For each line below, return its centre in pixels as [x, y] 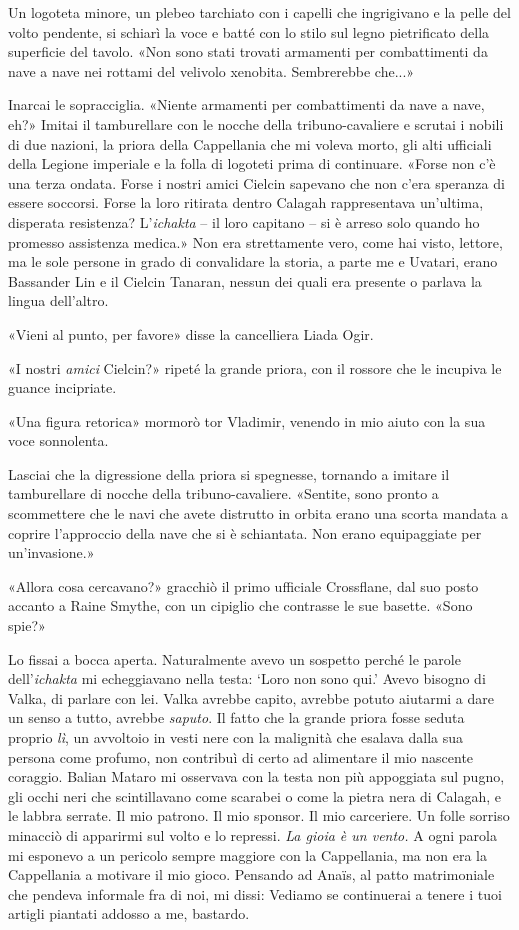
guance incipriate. [62, 387]
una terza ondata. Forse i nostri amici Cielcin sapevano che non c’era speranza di [256, 182]
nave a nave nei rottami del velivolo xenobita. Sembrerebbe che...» [211, 70]
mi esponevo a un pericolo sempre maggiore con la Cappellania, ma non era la [248, 854]
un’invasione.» [51, 552]
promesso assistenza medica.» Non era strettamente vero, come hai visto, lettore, [255, 241]
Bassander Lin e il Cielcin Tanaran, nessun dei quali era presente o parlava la [245, 280]
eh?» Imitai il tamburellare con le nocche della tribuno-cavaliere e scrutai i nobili [256, 123]
